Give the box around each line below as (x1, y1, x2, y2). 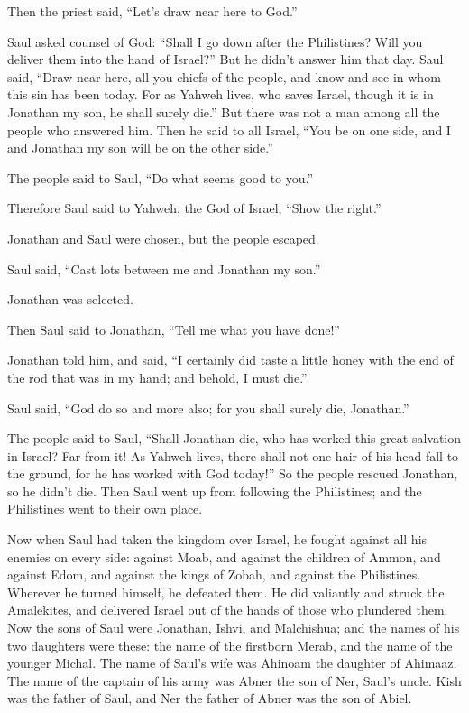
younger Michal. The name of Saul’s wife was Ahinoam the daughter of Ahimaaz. (7, 653, 457, 672)
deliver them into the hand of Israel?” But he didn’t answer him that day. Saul (7, 50, 444, 69)
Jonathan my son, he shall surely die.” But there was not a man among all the (7, 102, 440, 121)
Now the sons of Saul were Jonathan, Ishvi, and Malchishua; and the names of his (7, 618, 460, 637)
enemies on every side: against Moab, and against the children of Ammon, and (7, 547, 441, 566)
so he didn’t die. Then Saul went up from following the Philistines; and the (7, 481, 422, 500)
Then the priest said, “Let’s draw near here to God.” (7, 2, 298, 20)
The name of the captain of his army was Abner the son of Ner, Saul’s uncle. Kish (7, 671, 462, 690)
